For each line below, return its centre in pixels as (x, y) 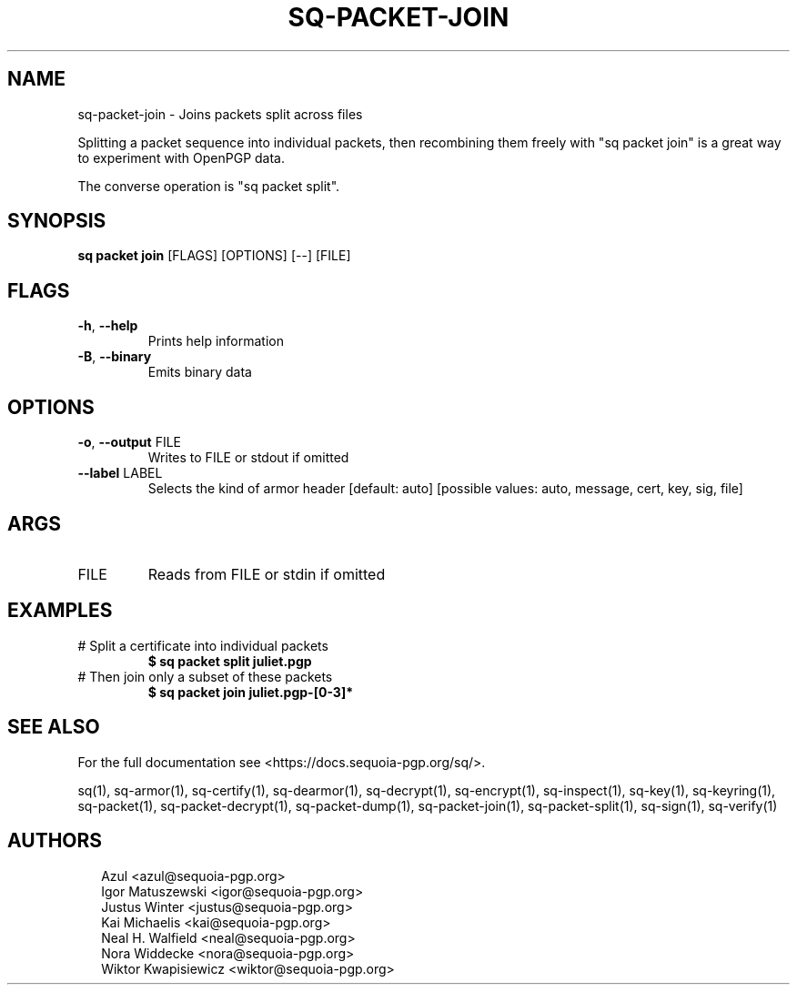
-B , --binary (115, 357)
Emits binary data (200, 372)
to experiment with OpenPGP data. (181, 157)
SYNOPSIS (57, 221)
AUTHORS (55, 841)
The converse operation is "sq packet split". (209, 186)
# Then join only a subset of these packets (205, 676)
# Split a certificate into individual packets (203, 645)
